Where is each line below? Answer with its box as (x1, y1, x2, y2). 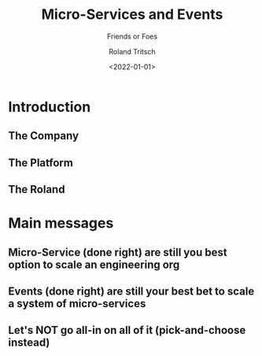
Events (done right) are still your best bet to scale (8, 285, 255, 299)
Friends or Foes (106, 32, 158, 41)
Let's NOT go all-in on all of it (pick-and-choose (8, 324, 246, 337)
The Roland (8, 183, 65, 196)
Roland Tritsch (109, 46, 156, 56)
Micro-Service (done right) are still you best (8, 246, 227, 259)
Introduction (8, 98, 91, 116)
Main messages (8, 214, 114, 232)
